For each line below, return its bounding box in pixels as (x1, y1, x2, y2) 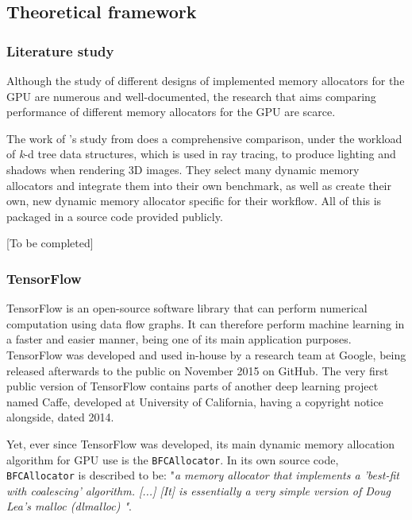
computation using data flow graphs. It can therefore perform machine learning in (6, 315, 405, 332)
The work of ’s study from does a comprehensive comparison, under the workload (6, 130, 402, 146)
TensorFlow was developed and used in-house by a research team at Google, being (6, 346, 406, 363)
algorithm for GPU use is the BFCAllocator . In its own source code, (6, 451, 339, 468)
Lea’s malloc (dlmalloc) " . (6, 498, 132, 514)
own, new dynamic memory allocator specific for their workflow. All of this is (6, 192, 382, 209)
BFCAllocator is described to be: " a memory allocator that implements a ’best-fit (6, 467, 399, 483)
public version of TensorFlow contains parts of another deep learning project (6, 378, 379, 394)
